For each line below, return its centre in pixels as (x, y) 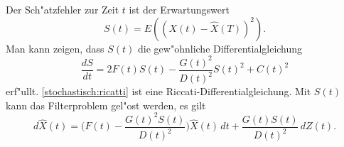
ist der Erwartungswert (179, 9)
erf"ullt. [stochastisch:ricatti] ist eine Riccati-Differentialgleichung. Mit (158, 91)
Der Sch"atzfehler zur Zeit (63, 9)
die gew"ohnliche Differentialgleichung (220, 48)
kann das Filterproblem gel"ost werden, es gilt (106, 105)
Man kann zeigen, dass (55, 48)
